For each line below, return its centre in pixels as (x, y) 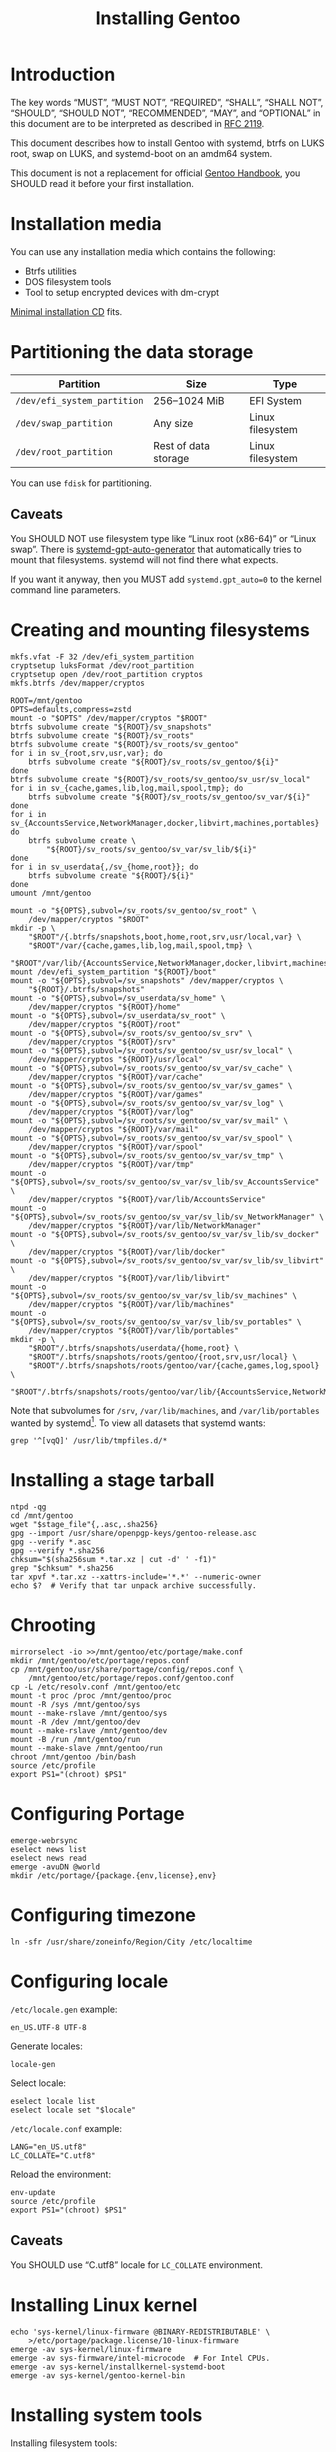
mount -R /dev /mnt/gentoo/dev (75, 1722)
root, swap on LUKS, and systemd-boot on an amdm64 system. (141, 153)
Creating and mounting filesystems (160, 629)
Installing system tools (106, 2414)
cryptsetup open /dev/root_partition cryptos (106, 674)
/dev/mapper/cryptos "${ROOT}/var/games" (115, 1094)
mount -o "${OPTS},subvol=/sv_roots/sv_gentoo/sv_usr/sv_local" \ (151, 1050)
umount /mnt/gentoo (51, 893)
